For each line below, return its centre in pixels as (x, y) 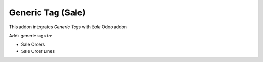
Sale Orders (33, 44)
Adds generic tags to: (31, 36)
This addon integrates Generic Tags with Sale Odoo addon (68, 27)
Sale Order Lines (38, 51)
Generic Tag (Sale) (47, 12)
